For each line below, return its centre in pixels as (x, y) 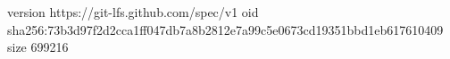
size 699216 (38, 47)
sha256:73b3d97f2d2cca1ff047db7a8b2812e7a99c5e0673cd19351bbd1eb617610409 (225, 29)
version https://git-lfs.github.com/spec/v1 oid (133, 12)
